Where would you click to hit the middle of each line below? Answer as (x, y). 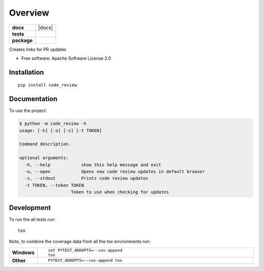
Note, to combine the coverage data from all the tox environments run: (80, 242)
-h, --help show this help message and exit (93, 165)
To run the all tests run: (32, 219)
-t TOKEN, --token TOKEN (54, 185)
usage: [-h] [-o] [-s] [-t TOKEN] (61, 130)
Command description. (45, 144)
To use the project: (28, 111)
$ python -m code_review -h (53, 124)
